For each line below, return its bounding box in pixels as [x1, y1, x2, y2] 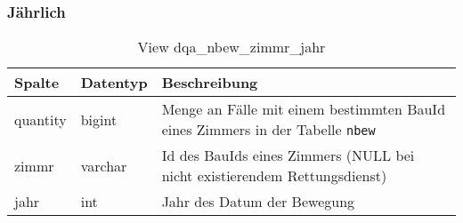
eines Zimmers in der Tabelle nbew [161, 119, 376, 140]
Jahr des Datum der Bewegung [161, 191, 355, 212]
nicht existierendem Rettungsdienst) [161, 165, 387, 187]
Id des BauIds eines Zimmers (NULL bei [161, 145, 415, 166]
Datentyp [80, 72, 148, 93]
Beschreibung [161, 72, 258, 93]
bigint [80, 108, 118, 130]
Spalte [14, 72, 60, 93]
